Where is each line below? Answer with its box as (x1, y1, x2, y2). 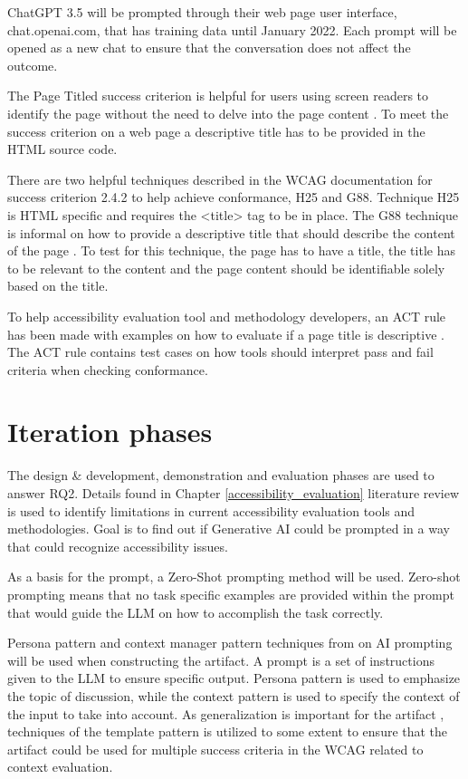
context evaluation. (7, 757, 113, 776)
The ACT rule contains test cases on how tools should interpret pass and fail (7, 342, 434, 361)
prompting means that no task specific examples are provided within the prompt (7, 584, 454, 603)
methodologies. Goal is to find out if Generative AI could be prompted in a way (7, 519, 450, 538)
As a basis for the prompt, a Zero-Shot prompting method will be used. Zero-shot (7, 567, 461, 586)
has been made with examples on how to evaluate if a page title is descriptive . (7, 324, 444, 343)
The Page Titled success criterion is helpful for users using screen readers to (7, 86, 429, 105)
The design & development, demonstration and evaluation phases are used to (7, 466, 435, 485)
